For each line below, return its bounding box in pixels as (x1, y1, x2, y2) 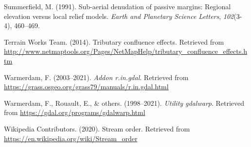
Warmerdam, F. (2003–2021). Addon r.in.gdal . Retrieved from (4, 72, 189, 82)
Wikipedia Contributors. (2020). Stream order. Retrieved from (4, 123, 190, 133)
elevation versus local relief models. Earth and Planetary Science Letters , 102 (4, 11, 234, 21)
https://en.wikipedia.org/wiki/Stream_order (4, 133, 138, 143)
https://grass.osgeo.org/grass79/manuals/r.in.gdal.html (4, 82, 169, 92)
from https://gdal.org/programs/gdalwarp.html (4, 107, 145, 117)
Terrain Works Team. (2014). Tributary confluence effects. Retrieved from (4, 36, 224, 47)
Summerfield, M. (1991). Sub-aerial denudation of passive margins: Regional (4, 1, 231, 11)
